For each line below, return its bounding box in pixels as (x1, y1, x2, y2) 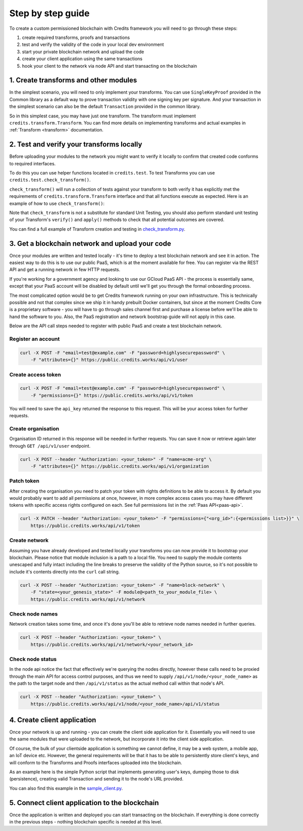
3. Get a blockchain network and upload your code (9, 239, 171, 248)
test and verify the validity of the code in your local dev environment (22, 41, 164, 48)
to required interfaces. (9, 160, 56, 166)
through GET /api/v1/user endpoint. (9, 443, 91, 449)
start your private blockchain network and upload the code (22, 49, 144, 55)
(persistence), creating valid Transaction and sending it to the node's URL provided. (9, 776, 184, 782)
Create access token (9, 371, 61, 378)
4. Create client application (9, 716, 96, 724)
